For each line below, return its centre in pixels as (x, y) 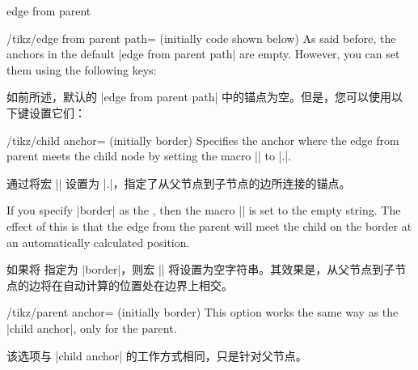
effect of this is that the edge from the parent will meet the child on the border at (209, 225)
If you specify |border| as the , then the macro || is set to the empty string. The (204, 210)
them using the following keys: (82, 69)
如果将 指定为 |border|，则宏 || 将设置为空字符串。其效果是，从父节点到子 (201, 269)
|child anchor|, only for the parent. (92, 327)
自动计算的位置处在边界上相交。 (148, 285)
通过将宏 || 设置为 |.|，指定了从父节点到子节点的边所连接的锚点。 (179, 183)
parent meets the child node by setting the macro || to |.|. (149, 156)
